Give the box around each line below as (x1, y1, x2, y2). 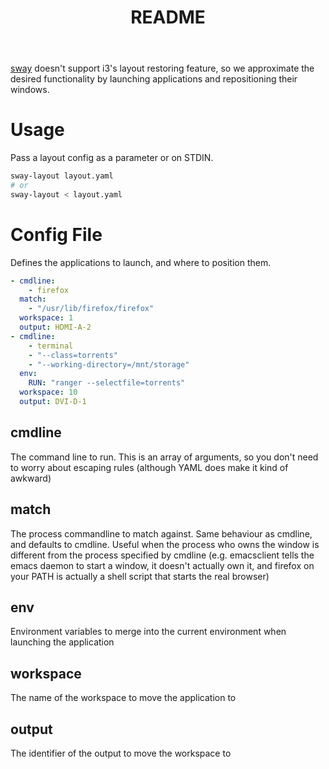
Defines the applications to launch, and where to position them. (10, 256, 272, 268)
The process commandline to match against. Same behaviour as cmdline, (10, 527, 313, 540)
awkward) (10, 472, 52, 484)
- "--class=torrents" (28, 350, 118, 360)
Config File (10, 223, 103, 246)
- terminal (28, 341, 74, 351)
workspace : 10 (19, 387, 78, 398)
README (130, 6, 206, 29)
